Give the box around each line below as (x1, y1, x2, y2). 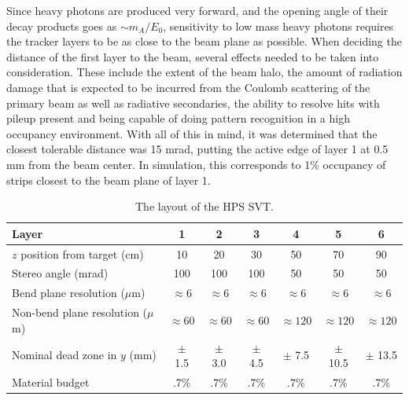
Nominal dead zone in (12, 347, 117, 363)
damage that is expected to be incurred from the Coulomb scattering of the (6, 79, 370, 95)
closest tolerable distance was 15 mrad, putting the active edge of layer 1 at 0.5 (6, 141, 389, 157)
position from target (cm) (20, 245, 144, 262)
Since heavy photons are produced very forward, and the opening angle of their (6, 2, 389, 18)
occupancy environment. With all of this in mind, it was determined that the (6, 125, 378, 141)
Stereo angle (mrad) (12, 265, 109, 281)
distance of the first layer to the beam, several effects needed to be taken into (6, 48, 379, 64)
